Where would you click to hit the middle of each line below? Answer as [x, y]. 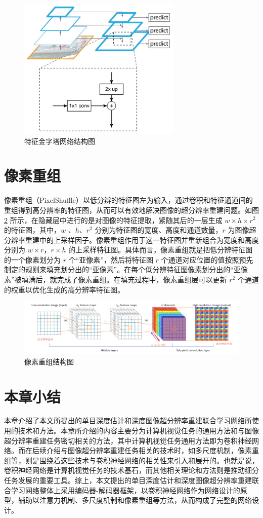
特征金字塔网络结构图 [60, 141]
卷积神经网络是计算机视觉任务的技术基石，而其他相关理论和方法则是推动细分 [131, 470]
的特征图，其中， [32, 230]
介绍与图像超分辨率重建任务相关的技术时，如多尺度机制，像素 [149, 450]
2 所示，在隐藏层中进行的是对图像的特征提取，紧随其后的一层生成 [113, 220]
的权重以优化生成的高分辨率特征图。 [64, 289]
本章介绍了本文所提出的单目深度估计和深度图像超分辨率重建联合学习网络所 [128, 420]
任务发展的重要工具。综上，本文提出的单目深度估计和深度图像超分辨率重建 [128, 480]
